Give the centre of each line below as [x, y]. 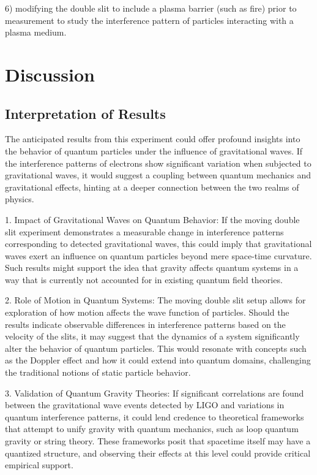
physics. [20, 199]
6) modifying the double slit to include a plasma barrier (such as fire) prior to [151, 8]
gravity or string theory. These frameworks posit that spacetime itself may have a [158, 441]
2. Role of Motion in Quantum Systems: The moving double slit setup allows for [155, 300]
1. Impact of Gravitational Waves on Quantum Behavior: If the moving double [152, 219]
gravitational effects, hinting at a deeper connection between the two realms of [152, 187]
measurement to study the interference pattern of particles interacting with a [149, 20]
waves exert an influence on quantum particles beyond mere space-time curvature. [158, 255]
